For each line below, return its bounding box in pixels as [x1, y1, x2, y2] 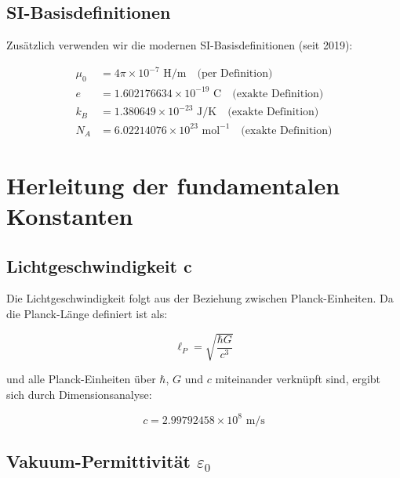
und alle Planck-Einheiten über [6, 371, 156, 387]
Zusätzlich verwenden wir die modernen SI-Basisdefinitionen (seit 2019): [6, 37, 353, 53]
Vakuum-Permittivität [6, 449, 191, 473]
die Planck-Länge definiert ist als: [6, 306, 168, 322]
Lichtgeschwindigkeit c [6, 253, 192, 277]
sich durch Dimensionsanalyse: [6, 386, 152, 402]
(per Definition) [197, 68, 273, 80]
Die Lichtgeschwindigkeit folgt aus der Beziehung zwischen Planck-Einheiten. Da [6, 290, 394, 306]
